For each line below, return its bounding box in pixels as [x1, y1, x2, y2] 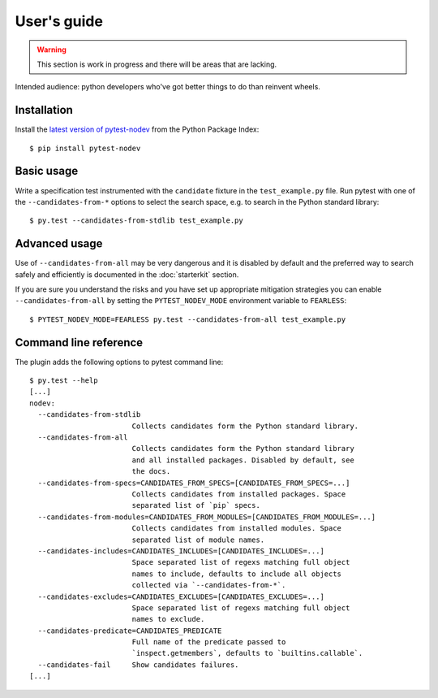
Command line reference [15, 336, 144, 349]
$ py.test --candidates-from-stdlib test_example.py [29, 216, 243, 225]
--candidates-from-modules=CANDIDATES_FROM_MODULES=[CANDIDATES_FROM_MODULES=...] [37, 512, 376, 522]
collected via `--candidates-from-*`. [131, 581, 286, 590]
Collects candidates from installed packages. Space [131, 489, 346, 499]
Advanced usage [15, 236, 103, 251]
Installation [15, 103, 73, 117]
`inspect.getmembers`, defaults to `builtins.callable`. [131, 648, 363, 658]
